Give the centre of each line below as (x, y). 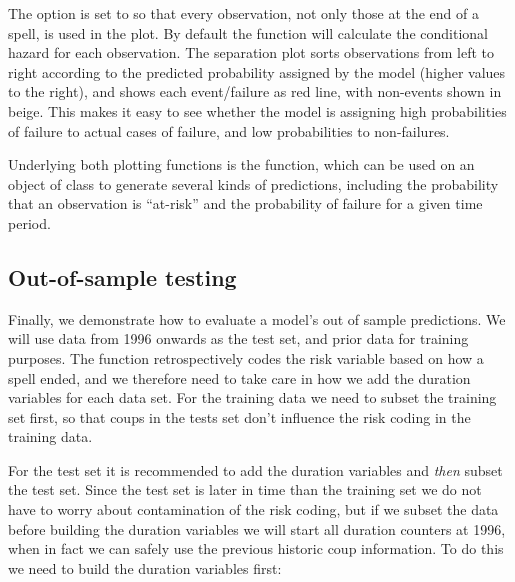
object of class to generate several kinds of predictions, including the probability (253, 183)
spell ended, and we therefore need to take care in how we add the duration (239, 377)
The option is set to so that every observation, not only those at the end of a (243, 13)
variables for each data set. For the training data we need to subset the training (252, 397)
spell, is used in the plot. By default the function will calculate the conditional (248, 32)
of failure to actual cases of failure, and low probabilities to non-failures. (229, 130)
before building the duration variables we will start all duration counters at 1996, (257, 528)
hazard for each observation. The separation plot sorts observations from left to (251, 52)
